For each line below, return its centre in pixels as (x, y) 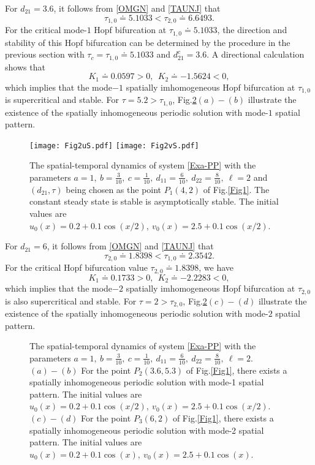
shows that (25, 66)
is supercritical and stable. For (62, 100)
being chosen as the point (114, 189)
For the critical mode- (46, 30)
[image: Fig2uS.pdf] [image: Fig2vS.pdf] (114, 146)
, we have (216, 267)
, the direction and (252, 30)
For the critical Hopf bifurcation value (76, 267)
